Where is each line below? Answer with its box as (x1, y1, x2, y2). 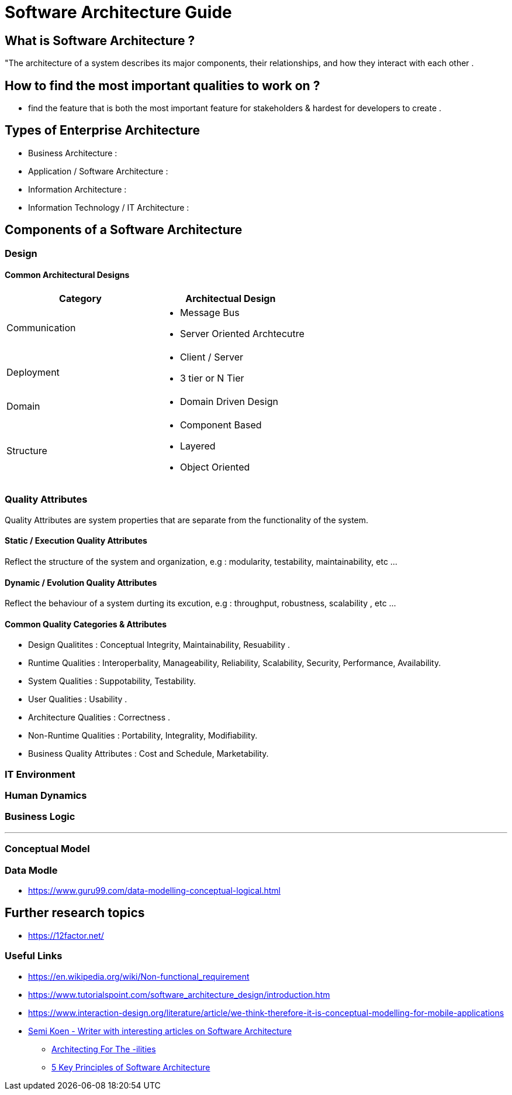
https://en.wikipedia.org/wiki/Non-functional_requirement (28, 971, 250, 981)
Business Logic (5, 811, 75, 823)
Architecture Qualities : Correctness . (28, 712, 171, 723)
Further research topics (5, 905, 145, 921)
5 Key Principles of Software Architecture (51, 1062, 210, 1072)
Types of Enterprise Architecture (5, 123, 200, 138)
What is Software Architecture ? (5, 33, 195, 48)
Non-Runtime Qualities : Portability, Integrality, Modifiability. (28, 730, 258, 741)
